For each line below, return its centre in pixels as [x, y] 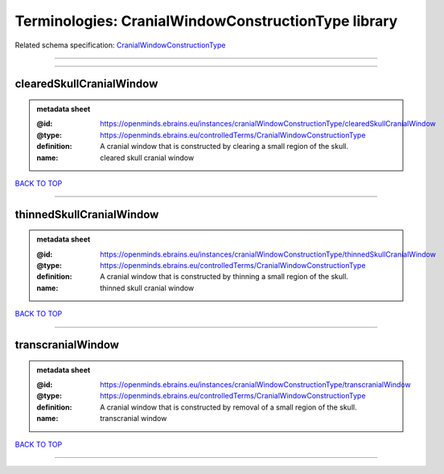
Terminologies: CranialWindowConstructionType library [206, 21]
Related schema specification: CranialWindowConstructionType [120, 45]
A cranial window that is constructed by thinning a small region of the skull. [224, 277]
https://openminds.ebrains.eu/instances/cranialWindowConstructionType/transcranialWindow [255, 385]
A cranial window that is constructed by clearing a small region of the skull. [224, 146]
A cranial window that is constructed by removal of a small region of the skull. [228, 407]
